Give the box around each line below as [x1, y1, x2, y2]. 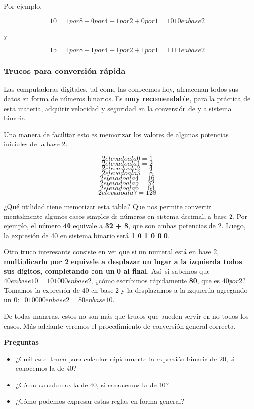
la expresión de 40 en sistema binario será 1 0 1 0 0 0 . [4, 230, 170, 240]
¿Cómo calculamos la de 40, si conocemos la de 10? [15, 379, 169, 389]
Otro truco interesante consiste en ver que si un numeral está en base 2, [4, 246, 219, 257]
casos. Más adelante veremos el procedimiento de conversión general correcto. [4, 320, 236, 331]
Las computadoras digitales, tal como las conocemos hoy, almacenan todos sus [4, 84, 238, 94]
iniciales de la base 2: [4, 139, 68, 149]
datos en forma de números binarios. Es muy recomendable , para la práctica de [4, 94, 251, 103]
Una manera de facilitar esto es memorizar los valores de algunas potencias [4, 129, 229, 139]
